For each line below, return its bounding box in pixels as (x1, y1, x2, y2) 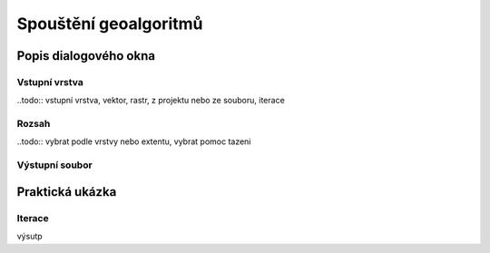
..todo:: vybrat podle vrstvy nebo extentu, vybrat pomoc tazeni (16, 136, 251, 147)
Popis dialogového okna (16, 48, 156, 63)
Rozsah (16, 118, 51, 131)
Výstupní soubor (16, 159, 93, 171)
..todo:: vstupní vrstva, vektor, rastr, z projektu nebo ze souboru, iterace (16, 95, 285, 106)
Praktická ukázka (16, 184, 117, 199)
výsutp (16, 231, 43, 242)
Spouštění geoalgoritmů (16, 14, 203, 34)
